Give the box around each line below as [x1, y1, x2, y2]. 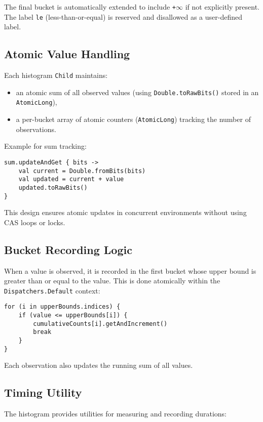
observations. [16, 123, 56, 134]
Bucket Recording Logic [4, 241, 132, 257]
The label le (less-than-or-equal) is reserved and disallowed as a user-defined [4, 11, 242, 22]
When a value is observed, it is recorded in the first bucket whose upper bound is [4, 265, 256, 276]
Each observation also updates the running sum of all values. [4, 360, 193, 370]
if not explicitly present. [185, 2, 260, 12]
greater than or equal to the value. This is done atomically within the [4, 275, 220, 286]
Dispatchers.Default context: [4, 285, 100, 296]
